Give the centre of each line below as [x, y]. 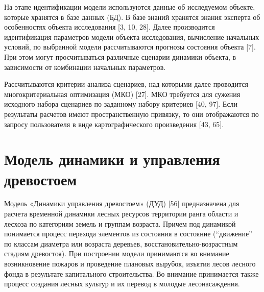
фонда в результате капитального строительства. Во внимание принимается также [131, 273]
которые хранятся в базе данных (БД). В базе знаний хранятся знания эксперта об [132, 17]
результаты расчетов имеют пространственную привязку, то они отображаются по [131, 114]
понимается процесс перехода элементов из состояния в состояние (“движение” [128, 234]
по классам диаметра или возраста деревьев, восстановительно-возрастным [121, 243]
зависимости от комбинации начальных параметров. [85, 67]
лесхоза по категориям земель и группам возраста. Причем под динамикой [120, 223]
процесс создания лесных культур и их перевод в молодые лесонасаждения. [122, 284]
